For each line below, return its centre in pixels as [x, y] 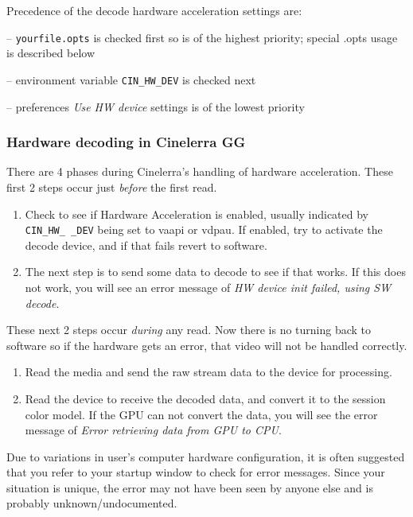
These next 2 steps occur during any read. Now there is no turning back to [189, 330]
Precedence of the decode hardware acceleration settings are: [154, 10]
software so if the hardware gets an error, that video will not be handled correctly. [207, 345]
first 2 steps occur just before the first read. [112, 187]
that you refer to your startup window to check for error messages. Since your [196, 472]
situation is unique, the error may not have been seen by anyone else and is [190, 487]
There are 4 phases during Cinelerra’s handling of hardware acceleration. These [200, 171]
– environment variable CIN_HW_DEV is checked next [131, 79]
